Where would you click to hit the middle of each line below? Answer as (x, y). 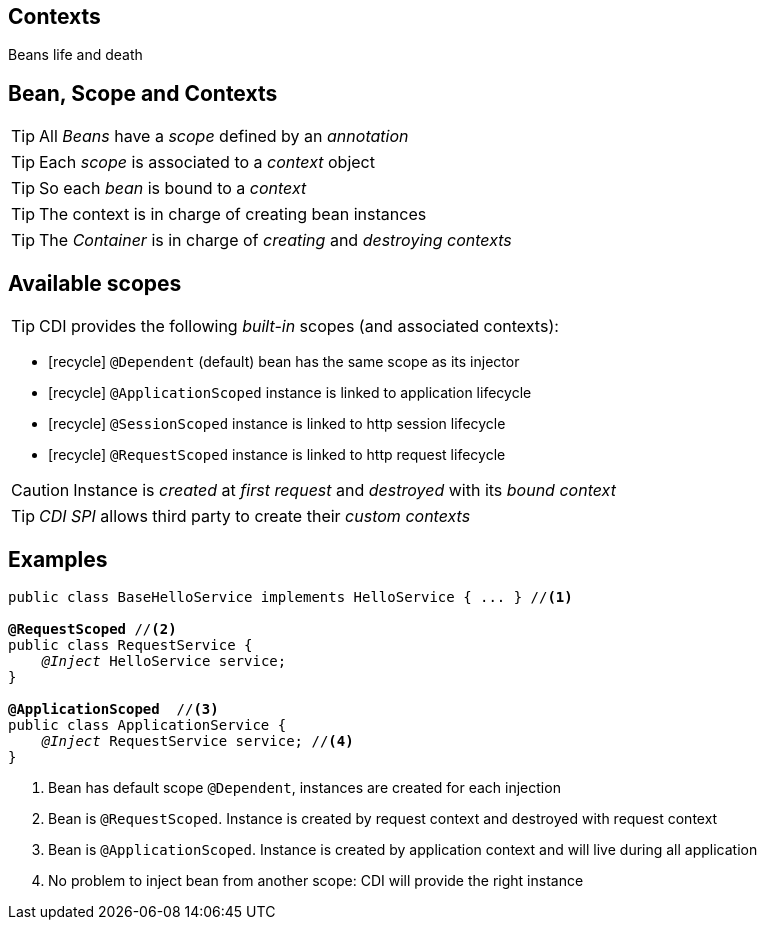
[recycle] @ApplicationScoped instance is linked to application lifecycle (290, 393)
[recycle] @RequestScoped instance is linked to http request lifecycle (277, 455)
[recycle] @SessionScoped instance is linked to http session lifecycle (277, 424)
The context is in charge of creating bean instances (233, 214)
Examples (58, 559)
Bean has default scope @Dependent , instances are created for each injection (304, 787)
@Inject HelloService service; (164, 660)
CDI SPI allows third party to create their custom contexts (255, 516)
